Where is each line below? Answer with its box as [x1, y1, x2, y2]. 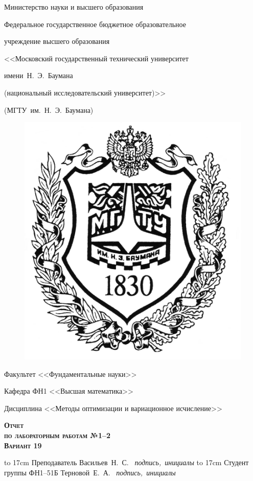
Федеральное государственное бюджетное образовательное [4, 18, 187, 29]
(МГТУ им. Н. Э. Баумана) [4, 104, 94, 115]
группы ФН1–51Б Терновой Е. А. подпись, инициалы [4, 467, 176, 477]
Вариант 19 [4, 440, 42, 450]
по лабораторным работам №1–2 [4, 429, 111, 440]
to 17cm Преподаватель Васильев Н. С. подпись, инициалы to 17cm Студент [4, 457, 249, 468]
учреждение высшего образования [4, 36, 110, 46]
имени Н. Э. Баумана [4, 70, 73, 81]
